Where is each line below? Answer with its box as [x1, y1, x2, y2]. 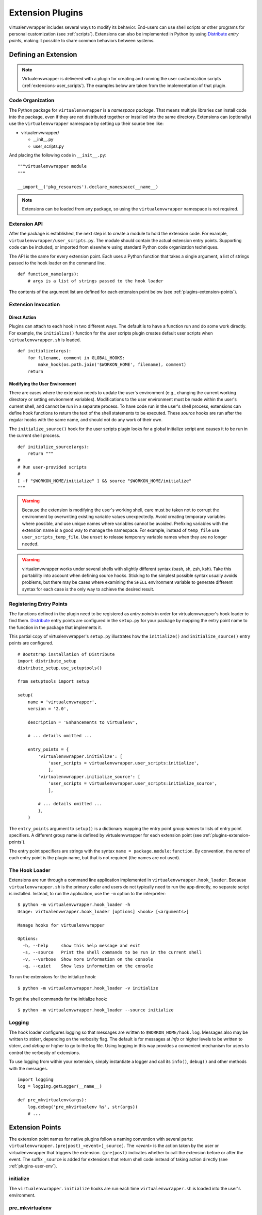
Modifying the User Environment [9, 381, 76, 386]
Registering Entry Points [9, 601, 68, 607]
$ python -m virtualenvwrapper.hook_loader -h [17, 902, 131, 907]
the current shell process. [9, 433, 61, 438]
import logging [17, 1076, 54, 1082]
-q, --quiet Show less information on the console [22, 963, 153, 969]
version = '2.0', [27, 706, 69, 712]
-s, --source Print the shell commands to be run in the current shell [22, 950, 202, 955]
